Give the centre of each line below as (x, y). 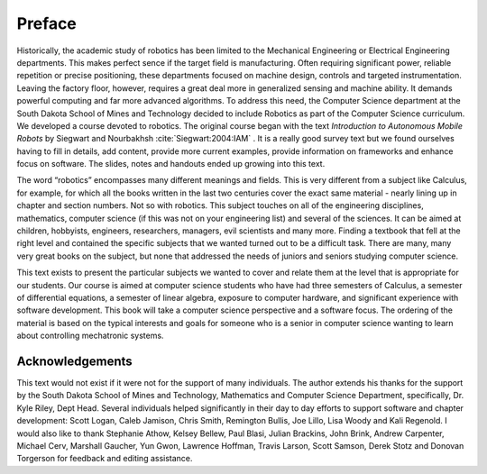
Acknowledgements (74, 361)
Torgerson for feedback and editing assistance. (105, 459)
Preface (46, 23)
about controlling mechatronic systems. (90, 336)
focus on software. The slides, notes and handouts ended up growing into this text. (171, 164)
